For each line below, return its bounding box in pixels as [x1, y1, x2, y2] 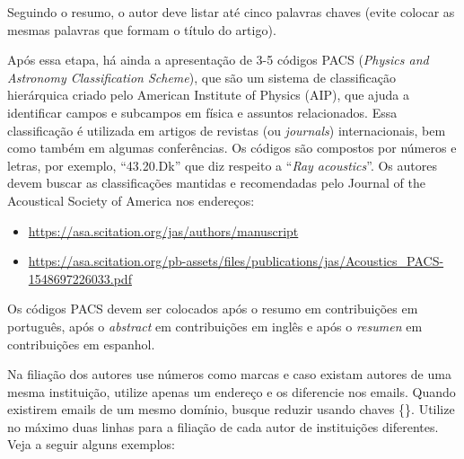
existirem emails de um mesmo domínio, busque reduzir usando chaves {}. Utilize [7, 400, 455, 419]
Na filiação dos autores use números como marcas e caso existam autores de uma [7, 365, 451, 384]
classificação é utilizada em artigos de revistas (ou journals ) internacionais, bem [7, 120, 446, 139]
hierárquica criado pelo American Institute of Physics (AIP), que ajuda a [7, 85, 410, 104]
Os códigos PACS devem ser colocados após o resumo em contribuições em [7, 299, 418, 318]
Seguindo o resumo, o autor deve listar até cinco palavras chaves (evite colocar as [7, 3, 455, 21]
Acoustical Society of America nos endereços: [7, 190, 255, 209]
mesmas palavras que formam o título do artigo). [7, 20, 276, 39]
